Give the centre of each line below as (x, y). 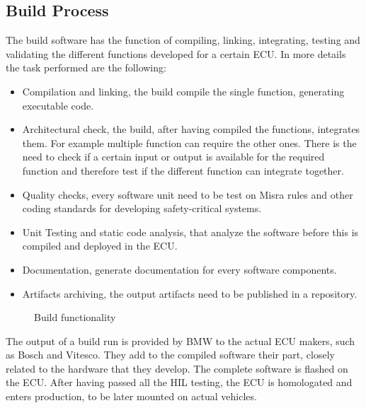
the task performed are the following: (86, 68)
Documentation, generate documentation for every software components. (179, 269)
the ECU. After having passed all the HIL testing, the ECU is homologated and (179, 382)
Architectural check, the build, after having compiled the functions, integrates (191, 129)
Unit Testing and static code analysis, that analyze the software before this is (190, 232)
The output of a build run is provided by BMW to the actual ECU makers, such (181, 340)
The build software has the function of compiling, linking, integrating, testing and (183, 40)
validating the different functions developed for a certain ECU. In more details (176, 53)
